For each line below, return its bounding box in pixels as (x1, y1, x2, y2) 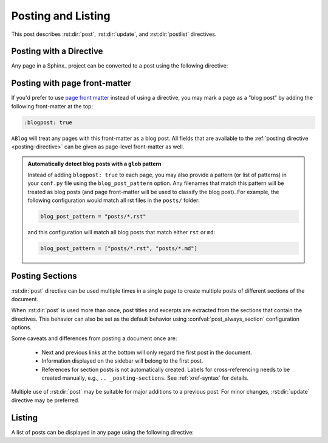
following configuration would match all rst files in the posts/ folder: (27, 197, 200, 204)
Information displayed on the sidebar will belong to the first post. (41, 357, 203, 365)
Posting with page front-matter (11, 78, 132, 88)
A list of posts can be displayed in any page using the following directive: (11, 428, 194, 436)
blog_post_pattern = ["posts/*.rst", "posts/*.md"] (40, 245, 197, 252)
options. (11, 324, 32, 331)
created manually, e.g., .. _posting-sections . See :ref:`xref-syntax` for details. (41, 374, 249, 382)
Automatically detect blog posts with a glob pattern (27, 160, 162, 167)
